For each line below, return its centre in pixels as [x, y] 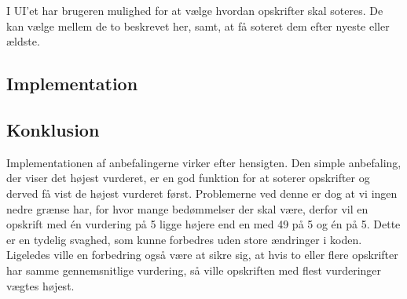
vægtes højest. [40, 285]
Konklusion [53, 129]
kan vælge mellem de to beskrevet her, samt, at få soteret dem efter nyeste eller [198, 26]
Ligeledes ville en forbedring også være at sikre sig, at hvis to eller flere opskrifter [202, 255]
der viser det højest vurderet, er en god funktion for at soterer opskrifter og [188, 178]
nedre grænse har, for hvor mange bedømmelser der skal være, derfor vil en [187, 208]
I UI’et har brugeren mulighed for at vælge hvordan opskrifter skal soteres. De [195, 10]
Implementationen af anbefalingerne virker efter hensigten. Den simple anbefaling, [204, 162]
